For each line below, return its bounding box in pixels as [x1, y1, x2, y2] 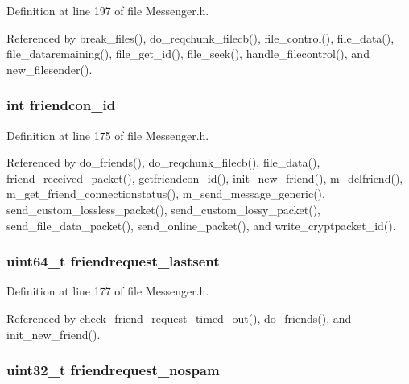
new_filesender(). [6, 60, 93, 77]
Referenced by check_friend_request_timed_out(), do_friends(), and [6, 309, 352, 326]
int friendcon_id [6, 95, 116, 115]
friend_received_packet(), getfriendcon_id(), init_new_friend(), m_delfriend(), [6, 169, 403, 186]
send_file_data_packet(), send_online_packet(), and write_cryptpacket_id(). [6, 217, 396, 233]
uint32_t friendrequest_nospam [6, 360, 220, 380]
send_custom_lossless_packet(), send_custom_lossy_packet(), [6, 200, 320, 217]
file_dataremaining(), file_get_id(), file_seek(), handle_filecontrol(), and [6, 45, 370, 62]
